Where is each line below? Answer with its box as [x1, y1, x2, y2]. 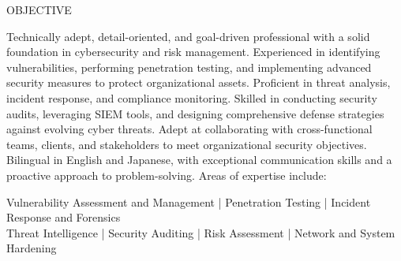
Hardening [6, 240, 57, 256]
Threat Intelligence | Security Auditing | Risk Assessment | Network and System [6, 224, 395, 240]
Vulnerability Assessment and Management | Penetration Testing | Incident [6, 193, 371, 210]
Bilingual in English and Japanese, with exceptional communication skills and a [6, 151, 392, 168]
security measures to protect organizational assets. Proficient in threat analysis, [6, 74, 391, 91]
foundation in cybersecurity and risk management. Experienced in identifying [6, 43, 380, 60]
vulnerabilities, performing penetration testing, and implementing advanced [6, 58, 372, 75]
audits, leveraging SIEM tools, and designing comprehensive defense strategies [6, 105, 384, 121]
